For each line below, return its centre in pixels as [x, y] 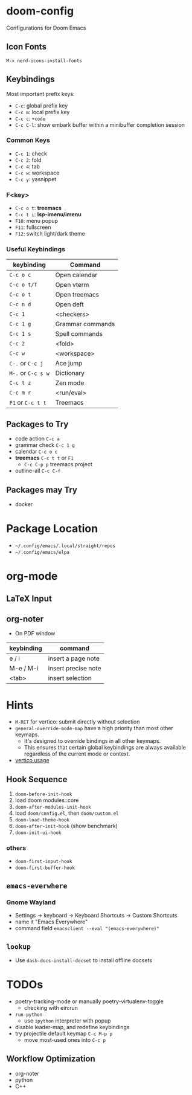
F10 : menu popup [37, 221]
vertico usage [32, 760]
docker [24, 504]
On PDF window [35, 634]
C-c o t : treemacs [38, 208]
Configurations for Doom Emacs [46, 28]
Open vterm [72, 285]
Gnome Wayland [31, 902]
